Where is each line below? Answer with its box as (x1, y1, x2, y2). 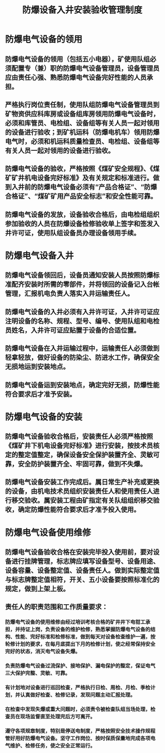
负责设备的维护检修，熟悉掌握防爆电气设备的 (45, 626, 151, 633)
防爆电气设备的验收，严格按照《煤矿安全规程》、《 (5, 165, 153, 173)
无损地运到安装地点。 (5, 363, 70, 371)
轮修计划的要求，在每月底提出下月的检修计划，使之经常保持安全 (5, 641, 156, 648)
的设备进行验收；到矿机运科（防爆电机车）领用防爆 (5, 128, 160, 136)
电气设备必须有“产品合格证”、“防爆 (49, 183, 157, 191)
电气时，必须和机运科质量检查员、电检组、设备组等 (5, 137, 160, 145)
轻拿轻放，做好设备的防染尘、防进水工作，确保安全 (5, 353, 160, 362)
